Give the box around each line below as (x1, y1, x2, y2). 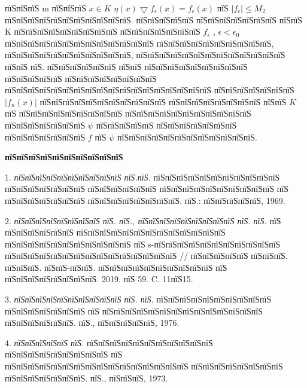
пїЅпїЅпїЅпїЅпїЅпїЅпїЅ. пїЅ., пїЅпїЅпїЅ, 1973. (5, 371, 168, 384)
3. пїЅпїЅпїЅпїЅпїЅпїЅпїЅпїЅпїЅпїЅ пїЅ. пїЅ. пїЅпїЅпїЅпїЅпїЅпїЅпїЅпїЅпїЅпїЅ (5, 293, 272, 305)
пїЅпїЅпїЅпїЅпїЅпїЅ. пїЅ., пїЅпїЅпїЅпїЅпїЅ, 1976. (5, 316, 180, 329)
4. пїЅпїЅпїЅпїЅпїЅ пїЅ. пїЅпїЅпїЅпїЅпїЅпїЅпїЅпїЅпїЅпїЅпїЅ (5, 336, 213, 349)
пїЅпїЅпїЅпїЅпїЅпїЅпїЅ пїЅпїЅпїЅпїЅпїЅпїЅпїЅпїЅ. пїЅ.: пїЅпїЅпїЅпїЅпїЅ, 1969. (5, 194, 285, 206)
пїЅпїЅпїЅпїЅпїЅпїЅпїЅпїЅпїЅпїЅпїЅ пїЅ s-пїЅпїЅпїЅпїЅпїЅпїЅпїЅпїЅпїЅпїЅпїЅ (5, 237, 281, 250)
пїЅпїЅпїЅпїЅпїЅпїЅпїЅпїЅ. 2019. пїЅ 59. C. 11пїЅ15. (5, 273, 193, 285)
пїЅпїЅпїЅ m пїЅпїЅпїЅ (5, 2, 86, 14)
